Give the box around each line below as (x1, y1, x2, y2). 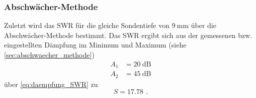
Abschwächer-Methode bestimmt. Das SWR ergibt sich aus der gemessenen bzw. (4, 29, 252, 40)
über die (191, 20, 216, 30)
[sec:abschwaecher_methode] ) (4, 49, 95, 59)
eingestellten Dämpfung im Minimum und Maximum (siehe (4, 39, 187, 50)
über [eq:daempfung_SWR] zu (4, 78, 98, 89)
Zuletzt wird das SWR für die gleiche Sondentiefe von (4, 20, 169, 30)
